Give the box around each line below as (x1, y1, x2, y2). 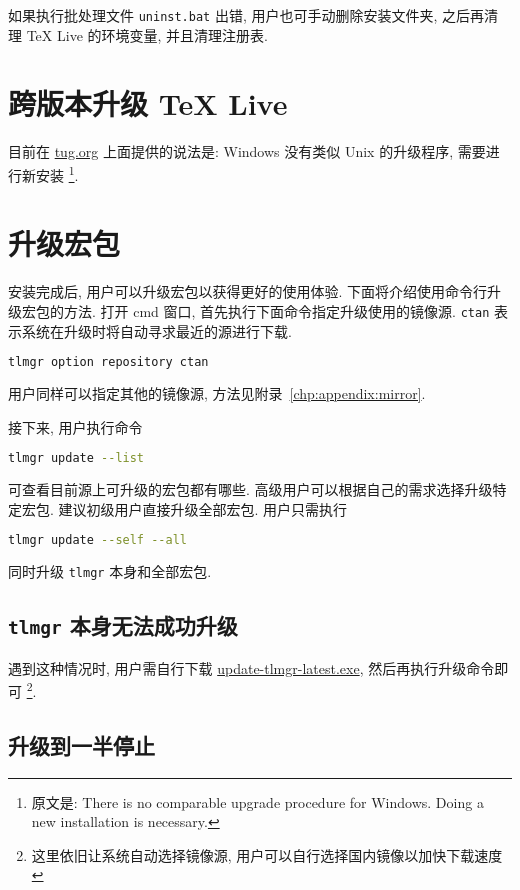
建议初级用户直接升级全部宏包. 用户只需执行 (58, 498, 348, 519)
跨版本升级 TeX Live (8, 83, 288, 124)
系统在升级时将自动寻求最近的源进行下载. (21, 320, 292, 341)
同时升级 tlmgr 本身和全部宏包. (8, 561, 212, 582)
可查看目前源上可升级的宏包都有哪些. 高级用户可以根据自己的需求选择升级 (8, 479, 493, 500)
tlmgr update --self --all (8, 533, 187, 548)
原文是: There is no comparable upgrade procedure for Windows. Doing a (31, 791, 484, 812)
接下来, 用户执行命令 (8, 416, 143, 437)
